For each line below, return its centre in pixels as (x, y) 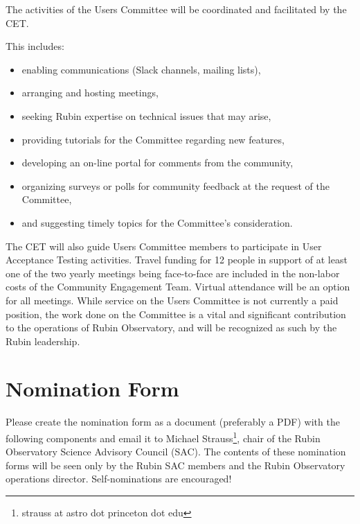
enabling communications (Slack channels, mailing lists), (141, 69)
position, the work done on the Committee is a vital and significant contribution (176, 314)
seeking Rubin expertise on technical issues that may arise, (146, 115)
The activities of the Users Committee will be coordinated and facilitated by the (176, 9)
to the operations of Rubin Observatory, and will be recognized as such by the (171, 327)
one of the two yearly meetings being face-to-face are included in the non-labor (173, 273)
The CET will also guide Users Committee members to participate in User (164, 246)
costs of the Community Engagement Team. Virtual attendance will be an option (178, 287)
